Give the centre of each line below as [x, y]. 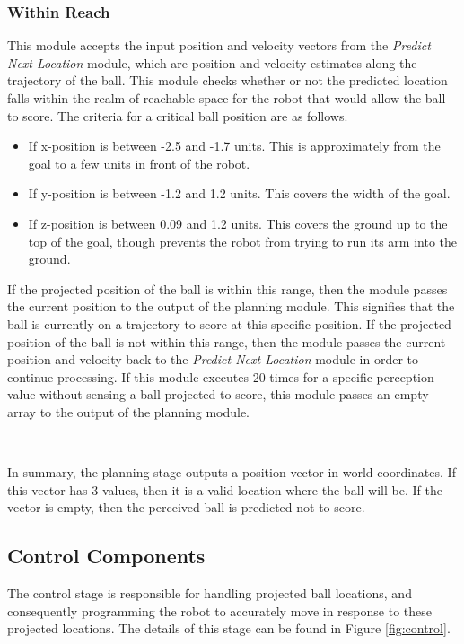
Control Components [106, 556]
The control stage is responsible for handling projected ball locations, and [210, 593]
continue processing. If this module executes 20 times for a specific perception [221, 376]
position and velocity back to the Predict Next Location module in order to [213, 359]
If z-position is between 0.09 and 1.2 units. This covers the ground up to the [238, 223]
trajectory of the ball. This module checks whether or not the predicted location [228, 80]
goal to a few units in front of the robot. [139, 163]
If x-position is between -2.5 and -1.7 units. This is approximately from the [234, 146]
